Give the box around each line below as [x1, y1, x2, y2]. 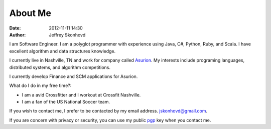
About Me [9, 7, 51, 18]
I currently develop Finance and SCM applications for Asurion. [9, 73, 138, 79]
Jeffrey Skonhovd [49, 31, 86, 37]
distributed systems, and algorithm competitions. [9, 64, 110, 70]
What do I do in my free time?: [9, 82, 72, 88]
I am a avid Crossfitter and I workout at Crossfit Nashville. [22, 91, 141, 97]
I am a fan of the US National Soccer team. [22, 99, 110, 105]
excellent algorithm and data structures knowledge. [9, 48, 116, 54]
